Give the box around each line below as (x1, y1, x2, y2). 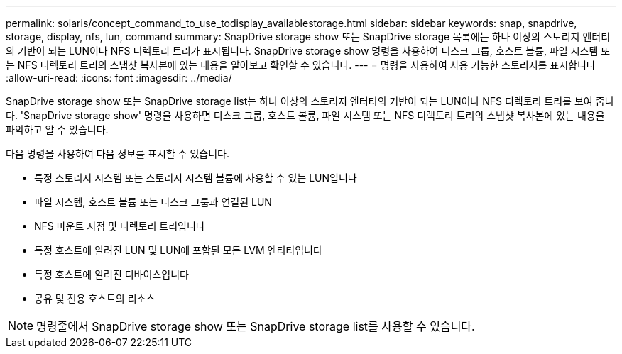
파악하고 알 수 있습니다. (6, 123, 109, 135)
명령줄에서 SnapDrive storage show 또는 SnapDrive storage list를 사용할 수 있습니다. (36, 319, 475, 333)
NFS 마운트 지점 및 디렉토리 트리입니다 (34, 220, 205, 232)
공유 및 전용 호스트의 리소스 (34, 292, 155, 304)
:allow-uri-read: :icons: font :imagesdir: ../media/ (6, 72, 232, 84)
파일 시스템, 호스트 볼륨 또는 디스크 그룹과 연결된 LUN (34, 196, 272, 208)
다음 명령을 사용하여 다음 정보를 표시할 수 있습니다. (6, 148, 229, 160)
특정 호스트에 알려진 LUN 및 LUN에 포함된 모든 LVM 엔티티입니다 (34, 244, 322, 256)
